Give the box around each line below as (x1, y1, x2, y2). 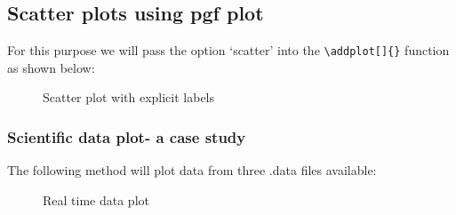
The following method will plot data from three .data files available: (7, 161, 377, 179)
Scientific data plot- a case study (7, 125, 246, 147)
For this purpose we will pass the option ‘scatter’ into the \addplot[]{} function (7, 41, 450, 60)
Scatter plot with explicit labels (43, 88, 215, 107)
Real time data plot (43, 190, 149, 209)
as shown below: (7, 58, 95, 76)
